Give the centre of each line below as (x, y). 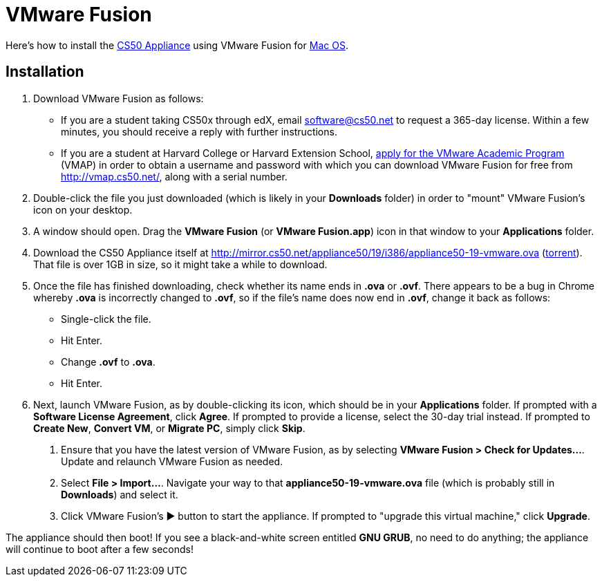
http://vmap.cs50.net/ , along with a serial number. (174, 176)
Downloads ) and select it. (120, 494)
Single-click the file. (106, 319)
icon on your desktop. (83, 209)
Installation (45, 72)
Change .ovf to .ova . (108, 362)
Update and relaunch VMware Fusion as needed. (172, 461)
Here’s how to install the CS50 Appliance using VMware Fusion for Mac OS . (177, 45)
